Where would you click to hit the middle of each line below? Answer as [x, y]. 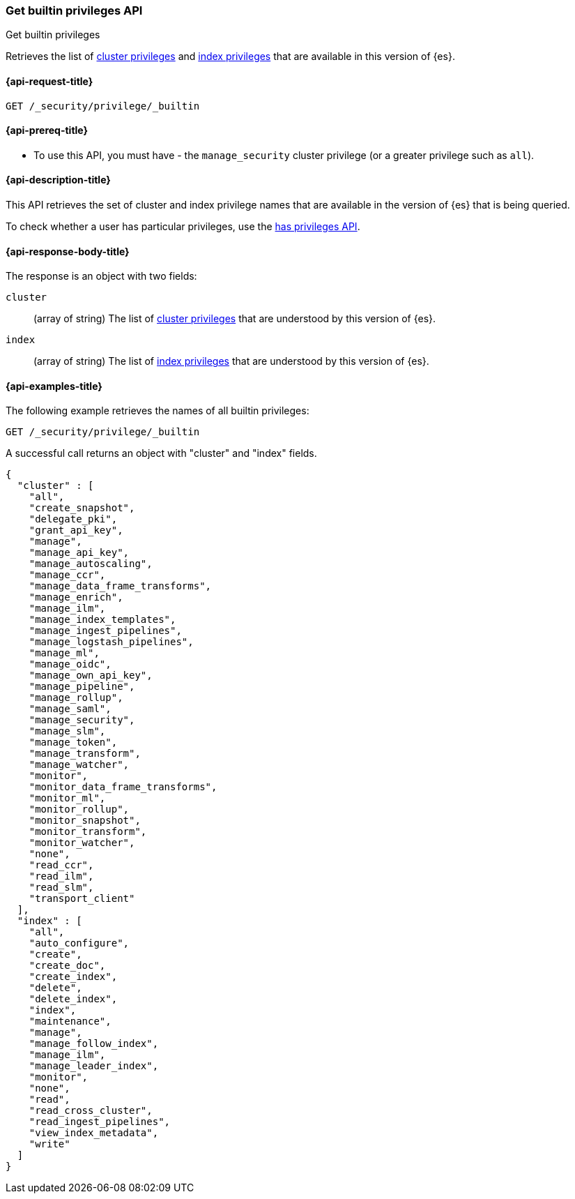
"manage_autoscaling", [91, 564]
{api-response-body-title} [68, 251]
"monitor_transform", [88, 832]
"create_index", [73, 977]
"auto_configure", [79, 943]
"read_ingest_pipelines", [100, 1122]
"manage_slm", [67, 731]
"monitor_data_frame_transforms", [123, 787]
